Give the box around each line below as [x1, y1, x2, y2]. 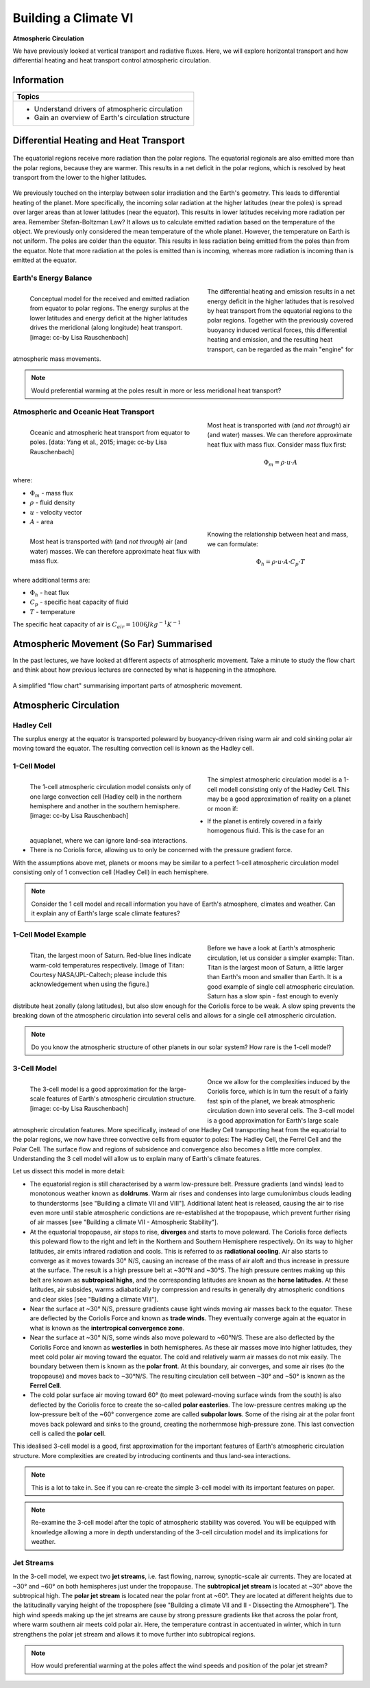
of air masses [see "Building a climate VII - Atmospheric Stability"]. [29, 1218, 219, 1226]
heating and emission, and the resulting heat [207, 336, 333, 344]
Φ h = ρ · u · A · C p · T [256, 558, 305, 567]
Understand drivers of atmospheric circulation [34, 104, 183, 114]
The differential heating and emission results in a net [207, 288, 356, 296]
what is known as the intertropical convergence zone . [29, 1324, 185, 1332]
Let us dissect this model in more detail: [12, 1167, 125, 1175]
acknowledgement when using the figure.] [29, 980, 150, 988]
